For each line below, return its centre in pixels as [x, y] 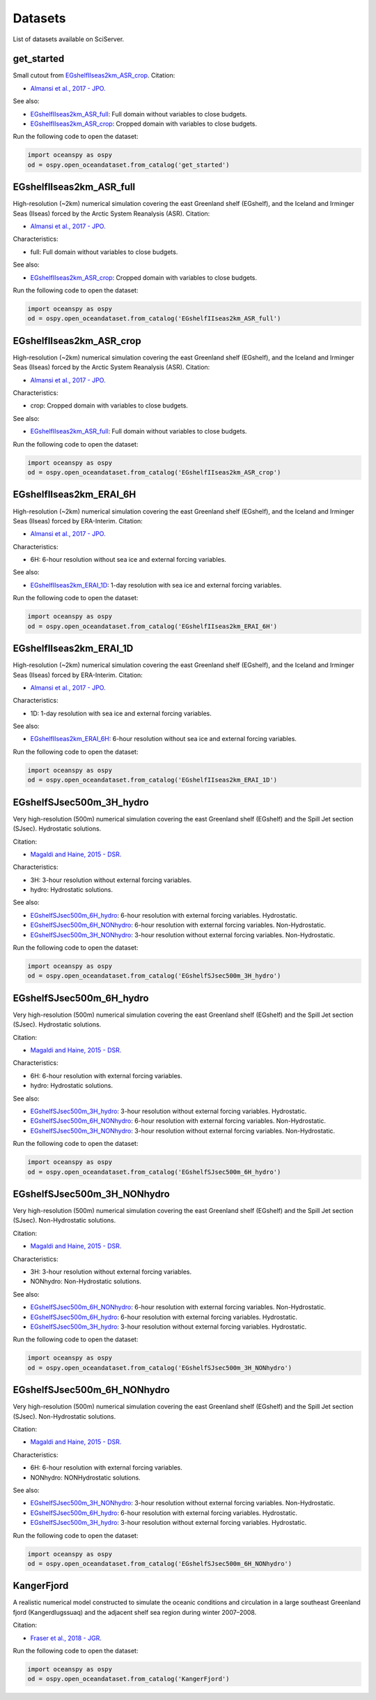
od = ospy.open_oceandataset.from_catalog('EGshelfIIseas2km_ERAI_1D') [152, 780]
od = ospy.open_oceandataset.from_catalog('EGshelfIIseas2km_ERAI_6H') [152, 626]
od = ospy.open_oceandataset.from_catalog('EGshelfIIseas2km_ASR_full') [154, 319]
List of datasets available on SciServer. [69, 39]
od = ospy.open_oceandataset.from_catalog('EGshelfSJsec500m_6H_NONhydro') [160, 1564]
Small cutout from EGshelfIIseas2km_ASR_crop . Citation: [94, 75]
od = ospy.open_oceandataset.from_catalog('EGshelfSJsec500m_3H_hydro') [154, 976]
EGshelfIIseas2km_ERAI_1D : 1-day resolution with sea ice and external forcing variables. [156, 585]
